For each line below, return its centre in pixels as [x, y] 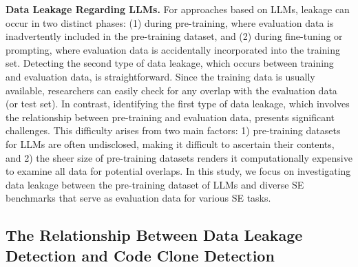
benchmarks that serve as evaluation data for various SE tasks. [138, 198]
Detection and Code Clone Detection [140, 255]
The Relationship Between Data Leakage [154, 235]
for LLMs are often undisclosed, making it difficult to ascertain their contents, [170, 143]
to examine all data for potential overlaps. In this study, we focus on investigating [178, 171]
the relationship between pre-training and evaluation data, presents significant [170, 117]
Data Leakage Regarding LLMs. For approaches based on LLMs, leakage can [178, 9]
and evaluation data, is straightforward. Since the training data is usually [160, 76]
